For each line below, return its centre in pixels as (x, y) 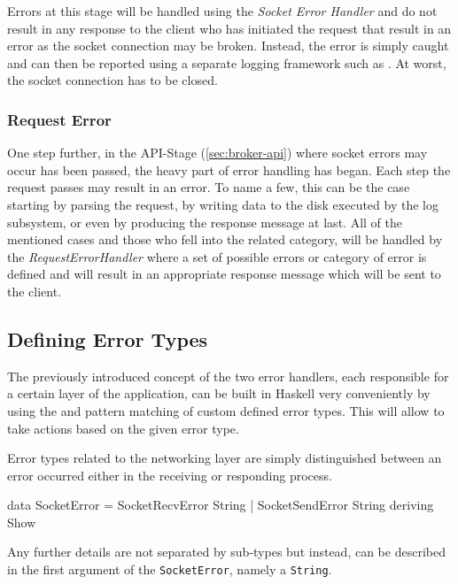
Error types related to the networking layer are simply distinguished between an (225, 458)
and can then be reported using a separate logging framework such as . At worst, (227, 62)
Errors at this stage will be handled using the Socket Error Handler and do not (222, 11)
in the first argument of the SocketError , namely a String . (170, 569)
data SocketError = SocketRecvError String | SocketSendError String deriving (221, 505)
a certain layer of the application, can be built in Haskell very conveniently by (219, 393)
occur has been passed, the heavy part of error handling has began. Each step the (229, 169)
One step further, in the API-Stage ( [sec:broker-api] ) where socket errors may (217, 153)
